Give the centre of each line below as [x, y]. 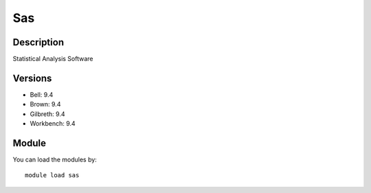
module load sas [52, 175]
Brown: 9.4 [45, 104]
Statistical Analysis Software [53, 59]
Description [38, 42]
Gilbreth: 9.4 [47, 114]
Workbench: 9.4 [53, 124]
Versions [32, 78]
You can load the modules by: [55, 160]
